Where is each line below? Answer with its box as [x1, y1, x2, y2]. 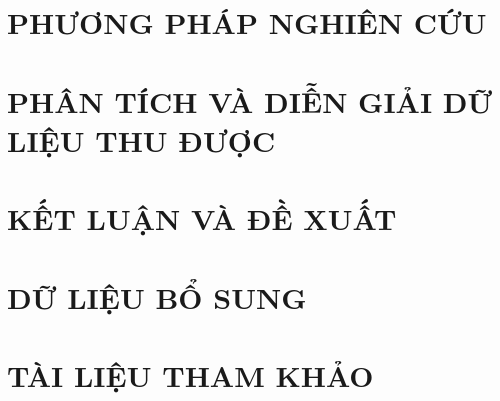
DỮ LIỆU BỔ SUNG [7, 276, 307, 317]
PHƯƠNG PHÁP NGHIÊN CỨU [7, 2, 487, 43]
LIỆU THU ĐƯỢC [7, 119, 276, 160]
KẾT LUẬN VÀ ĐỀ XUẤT [7, 198, 397, 239]
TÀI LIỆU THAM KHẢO [7, 354, 374, 395]
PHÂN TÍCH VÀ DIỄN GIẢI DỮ [7, 80, 493, 121]
